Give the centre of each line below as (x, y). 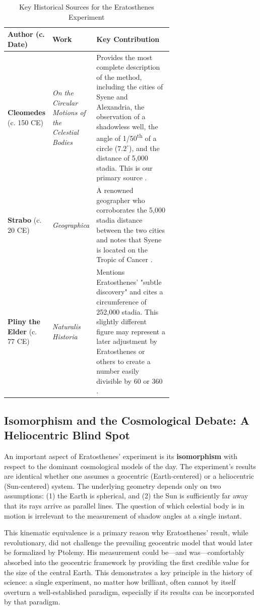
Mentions (111, 272)
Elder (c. (22, 331)
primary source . (122, 177)
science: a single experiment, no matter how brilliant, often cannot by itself (120, 582)
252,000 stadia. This (127, 311)
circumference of (121, 302)
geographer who (121, 200)
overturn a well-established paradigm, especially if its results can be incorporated (129, 592)
